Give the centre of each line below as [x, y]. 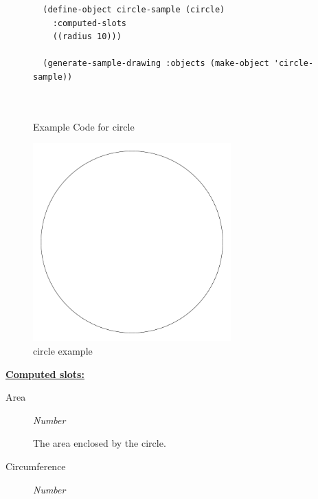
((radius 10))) [87, 37]
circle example [63, 350]
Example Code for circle [84, 126]
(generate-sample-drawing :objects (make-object [156, 64]
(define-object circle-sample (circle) [134, 10]
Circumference [36, 466]
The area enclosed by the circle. [100, 443]
